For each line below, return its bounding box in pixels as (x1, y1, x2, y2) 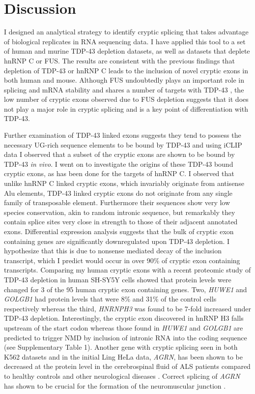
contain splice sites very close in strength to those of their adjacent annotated (4, 216, 238, 227)
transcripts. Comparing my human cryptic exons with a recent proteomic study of (4, 265, 251, 275)
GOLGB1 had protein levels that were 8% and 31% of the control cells (4, 294, 217, 304)
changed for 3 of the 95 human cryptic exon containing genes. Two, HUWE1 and (4, 284, 247, 294)
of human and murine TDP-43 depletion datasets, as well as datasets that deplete (4, 46, 250, 56)
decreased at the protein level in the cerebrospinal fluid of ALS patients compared (4, 361, 251, 371)
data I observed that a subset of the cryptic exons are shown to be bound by (4, 149, 235, 159)
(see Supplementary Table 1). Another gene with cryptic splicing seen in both (4, 342, 238, 352)
